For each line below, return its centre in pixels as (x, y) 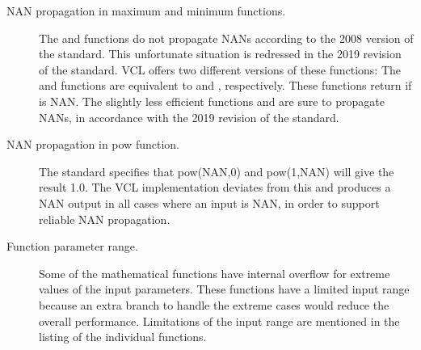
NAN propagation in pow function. (93, 144)
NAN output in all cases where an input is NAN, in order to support (209, 202)
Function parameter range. (72, 246)
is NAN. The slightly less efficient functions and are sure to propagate (212, 101)
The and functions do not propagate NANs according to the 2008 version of (226, 38)
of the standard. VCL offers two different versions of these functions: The (220, 69)
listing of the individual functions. (123, 337)
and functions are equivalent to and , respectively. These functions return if (225, 85)
